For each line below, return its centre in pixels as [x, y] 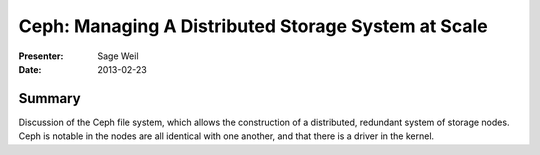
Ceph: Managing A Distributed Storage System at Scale [253, 26]
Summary [49, 98]
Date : [30, 69]
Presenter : [41, 56]
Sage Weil [118, 56]
